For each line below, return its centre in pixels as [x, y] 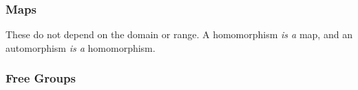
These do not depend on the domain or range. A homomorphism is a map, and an [179, 34]
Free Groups [41, 78]
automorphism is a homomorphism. [81, 47]
